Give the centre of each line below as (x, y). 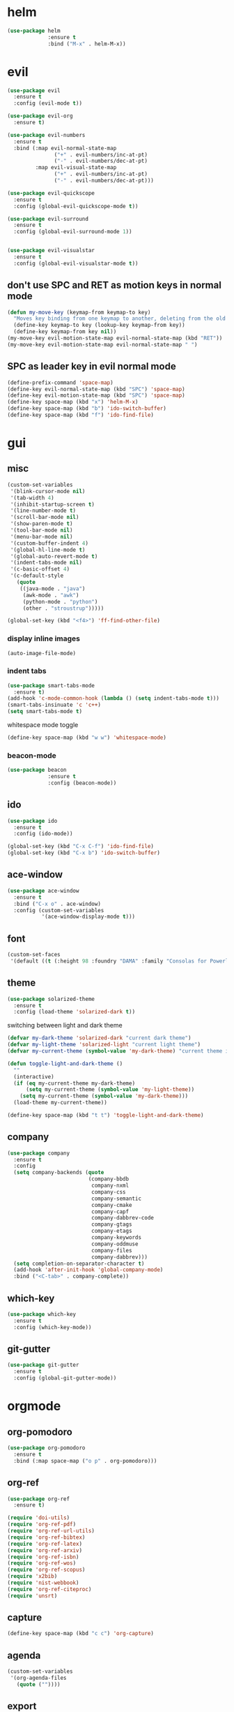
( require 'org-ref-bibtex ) (46, 1537)
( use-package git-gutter (43, 1365)
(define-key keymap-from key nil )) (65, 332)
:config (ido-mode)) (43, 834)
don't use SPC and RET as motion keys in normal (114, 285)
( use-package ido (32, 821)
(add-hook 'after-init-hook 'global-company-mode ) (88, 1270)
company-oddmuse (115, 1244)
